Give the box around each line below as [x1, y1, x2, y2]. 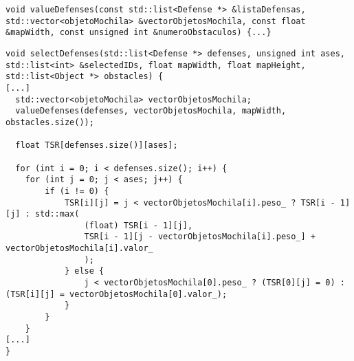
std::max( [34, 209, 80, 219]
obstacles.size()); [5, 117, 94, 127]
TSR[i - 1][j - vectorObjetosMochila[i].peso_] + [84, 232, 316, 242]
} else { [64, 266, 104, 276]
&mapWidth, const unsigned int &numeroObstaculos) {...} [5, 28, 272, 38]
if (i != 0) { [45, 186, 109, 196]
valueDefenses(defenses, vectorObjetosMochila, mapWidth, [15, 106, 287, 116]
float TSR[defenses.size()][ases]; [15, 140, 178, 151]
